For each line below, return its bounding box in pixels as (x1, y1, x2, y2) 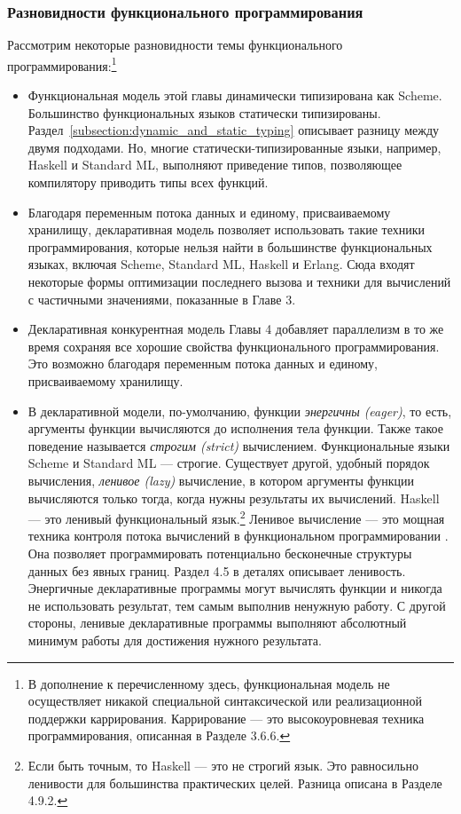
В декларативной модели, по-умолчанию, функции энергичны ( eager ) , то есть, (27, 401, 452, 420)
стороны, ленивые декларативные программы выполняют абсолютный (27, 613, 407, 632)
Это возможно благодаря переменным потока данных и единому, (27, 354, 378, 373)
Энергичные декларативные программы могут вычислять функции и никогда (27, 579, 442, 597)
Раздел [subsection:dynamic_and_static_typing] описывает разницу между (27, 121, 440, 139)
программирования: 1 (7, 53, 117, 75)
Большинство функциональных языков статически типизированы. (27, 103, 381, 122)
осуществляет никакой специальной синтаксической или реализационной (27, 692, 422, 710)
